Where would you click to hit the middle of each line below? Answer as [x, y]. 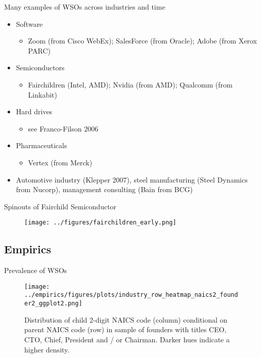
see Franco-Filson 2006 [63, 128]
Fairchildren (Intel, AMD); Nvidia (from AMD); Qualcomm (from [130, 84]
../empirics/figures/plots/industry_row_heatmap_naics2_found [131, 295]
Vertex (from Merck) [60, 162]
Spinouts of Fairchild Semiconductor [60, 206]
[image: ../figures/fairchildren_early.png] [100, 223]
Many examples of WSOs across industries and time [85, 7]
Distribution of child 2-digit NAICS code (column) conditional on [126, 319]
